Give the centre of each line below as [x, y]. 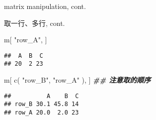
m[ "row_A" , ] [26, 40]
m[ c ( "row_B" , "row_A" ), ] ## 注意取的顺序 [78, 80]
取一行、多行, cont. [35, 23]
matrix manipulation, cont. [45, 6]
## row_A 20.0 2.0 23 [41, 113]
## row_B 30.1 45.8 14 [41, 104]
